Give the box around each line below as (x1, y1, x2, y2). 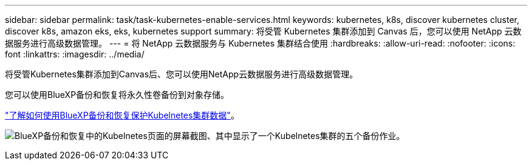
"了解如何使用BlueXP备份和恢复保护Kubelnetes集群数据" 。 (5, 110, 239, 120)
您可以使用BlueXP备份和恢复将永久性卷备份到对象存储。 (5, 89, 230, 100)
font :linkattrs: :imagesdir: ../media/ (5, 49, 145, 59)
